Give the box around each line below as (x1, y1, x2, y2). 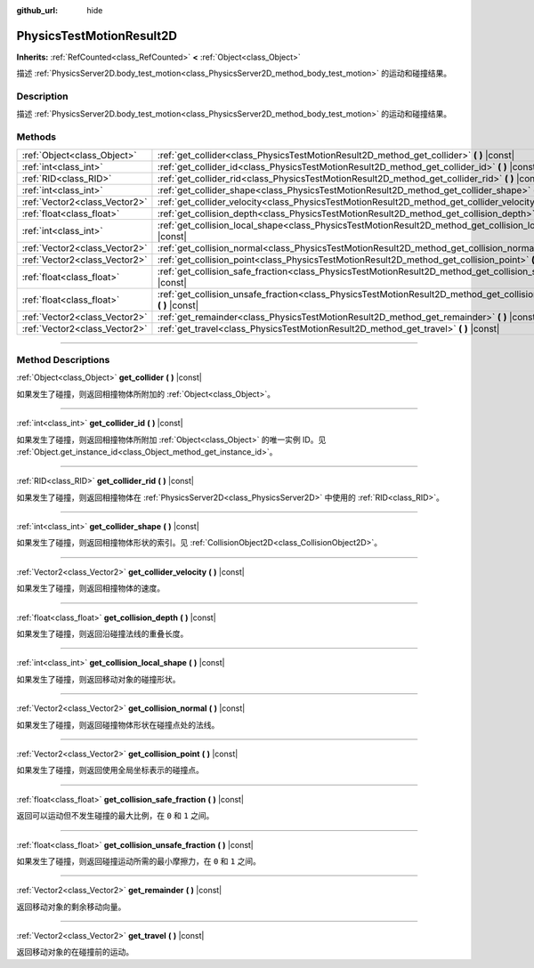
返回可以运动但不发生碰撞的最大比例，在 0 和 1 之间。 (16, 811, 214, 821)
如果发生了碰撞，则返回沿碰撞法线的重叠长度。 (16, 628, 189, 640)
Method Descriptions (16, 353, 110, 366)
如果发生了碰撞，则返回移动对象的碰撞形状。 (16, 674, 181, 684)
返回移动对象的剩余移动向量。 (16, 901, 126, 912)
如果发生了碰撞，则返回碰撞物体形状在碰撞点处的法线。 (16, 719, 220, 730)
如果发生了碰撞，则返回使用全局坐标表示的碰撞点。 (16, 765, 204, 776)
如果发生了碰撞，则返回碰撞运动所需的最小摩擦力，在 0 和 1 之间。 (16, 855, 262, 867)
